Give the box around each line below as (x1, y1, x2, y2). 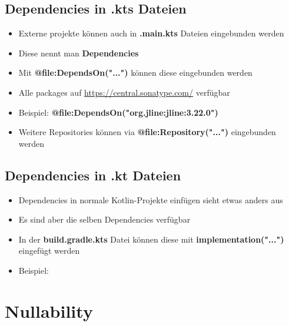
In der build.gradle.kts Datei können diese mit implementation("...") (18, 233, 284, 245)
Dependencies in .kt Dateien (5, 166, 181, 184)
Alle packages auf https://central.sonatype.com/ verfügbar (18, 86, 230, 98)
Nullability (5, 298, 93, 322)
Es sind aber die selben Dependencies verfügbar (18, 213, 191, 226)
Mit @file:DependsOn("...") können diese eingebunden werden (18, 66, 253, 79)
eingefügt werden (18, 244, 80, 257)
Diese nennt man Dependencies (18, 46, 139, 59)
